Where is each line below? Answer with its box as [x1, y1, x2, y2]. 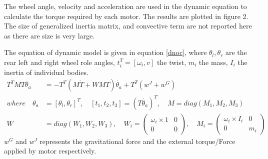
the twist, [157, 56, 186, 67]
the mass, [198, 56, 228, 67]
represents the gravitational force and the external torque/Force [39, 135, 235, 146]
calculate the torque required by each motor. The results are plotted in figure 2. [4, 10, 248, 21]
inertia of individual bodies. [4, 66, 88, 77]
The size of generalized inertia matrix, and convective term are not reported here [4, 20, 252, 31]
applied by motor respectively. [4, 145, 96, 156]
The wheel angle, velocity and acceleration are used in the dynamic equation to [4, 1, 247, 11]
